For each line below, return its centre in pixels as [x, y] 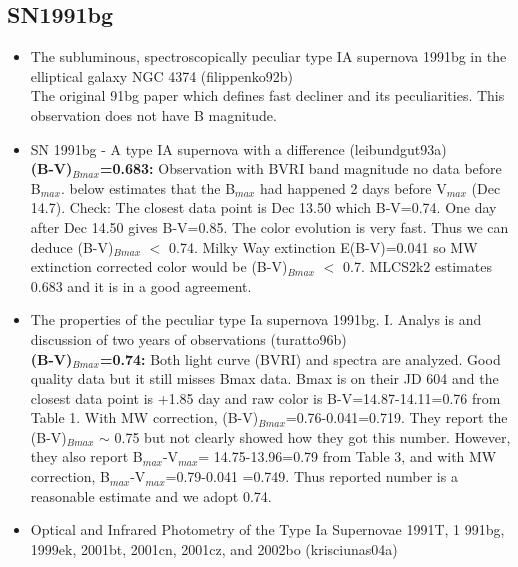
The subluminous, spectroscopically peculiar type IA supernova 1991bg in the [268, 56]
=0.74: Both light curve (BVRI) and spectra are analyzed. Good [300, 358]
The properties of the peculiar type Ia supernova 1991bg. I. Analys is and [256, 319]
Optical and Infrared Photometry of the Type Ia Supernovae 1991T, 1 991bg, [267, 529]
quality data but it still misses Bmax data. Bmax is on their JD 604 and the [264, 378]
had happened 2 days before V [353, 187]
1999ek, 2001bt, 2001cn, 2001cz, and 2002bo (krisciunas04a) [214, 548]
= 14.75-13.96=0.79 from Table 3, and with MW [347, 456]
